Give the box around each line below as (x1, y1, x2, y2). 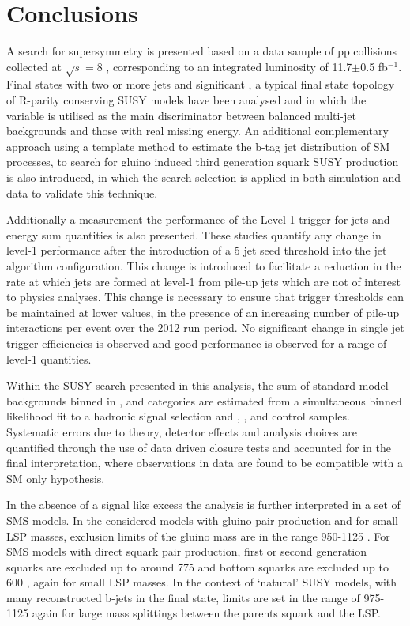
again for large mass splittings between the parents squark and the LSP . (32, 605, 381, 621)
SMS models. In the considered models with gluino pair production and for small (6, 511, 398, 528)
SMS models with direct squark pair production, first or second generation (6, 543, 367, 560)
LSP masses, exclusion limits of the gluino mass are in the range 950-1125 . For (6, 527, 390, 544)
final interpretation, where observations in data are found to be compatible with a (6, 454, 404, 471)
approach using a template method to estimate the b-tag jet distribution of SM (6, 138, 390, 154)
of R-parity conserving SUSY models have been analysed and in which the (6, 92, 367, 108)
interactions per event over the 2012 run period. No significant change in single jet (6, 319, 404, 336)
